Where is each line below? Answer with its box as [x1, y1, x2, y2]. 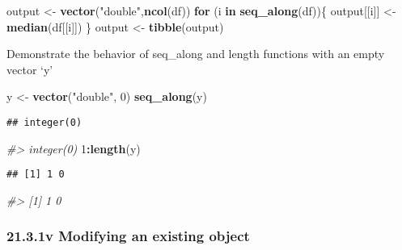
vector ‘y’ [6, 60, 53, 77]
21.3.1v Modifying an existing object [6, 226, 250, 246]
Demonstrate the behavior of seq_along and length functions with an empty [6, 45, 385, 62]
